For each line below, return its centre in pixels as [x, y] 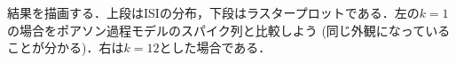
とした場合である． [215, 47]
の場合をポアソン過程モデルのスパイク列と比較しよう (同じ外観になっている [229, 30]
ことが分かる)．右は [66, 47]
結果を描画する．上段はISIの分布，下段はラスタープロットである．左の [213, 12]
